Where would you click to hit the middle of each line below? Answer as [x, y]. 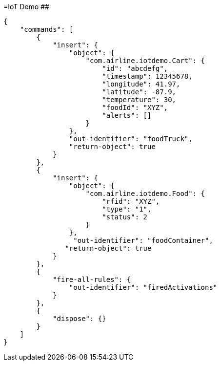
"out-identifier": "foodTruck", [131, 139]
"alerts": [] [127, 115]
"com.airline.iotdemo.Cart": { [145, 61]
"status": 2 [125, 217]
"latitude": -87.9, [139, 92]
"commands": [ [47, 29]
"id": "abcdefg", [135, 68]
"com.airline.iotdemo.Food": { [145, 193]
